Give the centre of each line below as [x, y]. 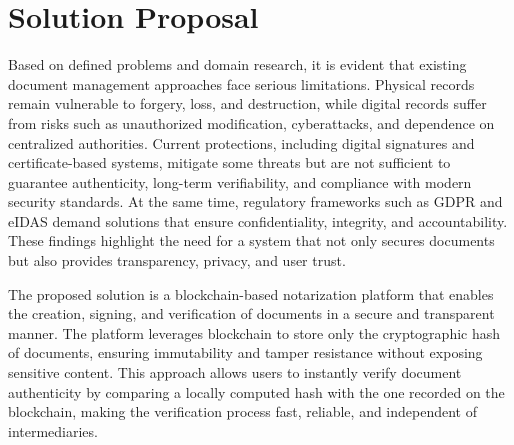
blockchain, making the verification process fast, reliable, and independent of [242, 411]
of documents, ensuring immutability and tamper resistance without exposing [245, 352]
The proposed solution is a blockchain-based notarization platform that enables [251, 293]
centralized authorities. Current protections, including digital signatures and [241, 142]
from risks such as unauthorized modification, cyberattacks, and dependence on [251, 122]
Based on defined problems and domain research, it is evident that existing [237, 64]
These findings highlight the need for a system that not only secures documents [251, 240]
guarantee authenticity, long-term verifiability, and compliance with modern [240, 181]
